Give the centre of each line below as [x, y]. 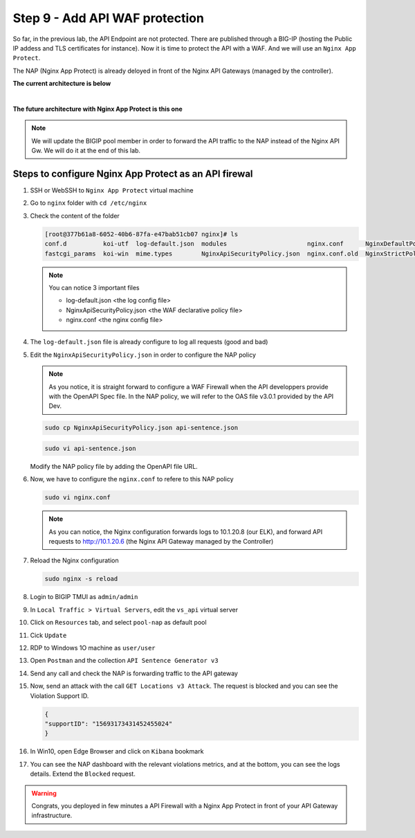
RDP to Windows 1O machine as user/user [93, 648]
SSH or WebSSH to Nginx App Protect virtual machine [112, 190]
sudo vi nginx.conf [77, 498]
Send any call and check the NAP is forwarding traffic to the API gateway [134, 673]
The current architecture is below [62, 84]
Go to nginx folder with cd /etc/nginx [89, 203]
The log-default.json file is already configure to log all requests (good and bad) [149, 342]
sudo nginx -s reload [81, 579]
